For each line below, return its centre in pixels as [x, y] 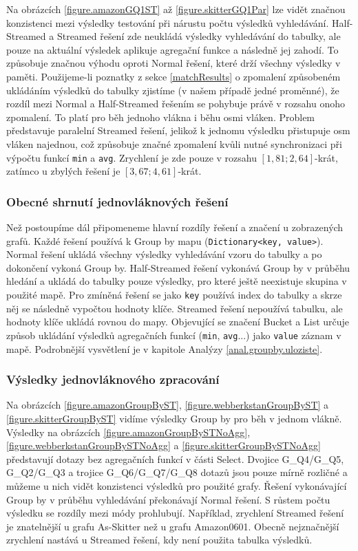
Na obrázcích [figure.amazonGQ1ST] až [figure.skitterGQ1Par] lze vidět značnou [176, 9]
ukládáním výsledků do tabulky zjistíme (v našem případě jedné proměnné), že [173, 90]
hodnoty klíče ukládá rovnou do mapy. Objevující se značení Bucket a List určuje [178, 322]
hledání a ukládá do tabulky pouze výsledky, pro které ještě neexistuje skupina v [177, 281]
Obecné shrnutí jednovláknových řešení [117, 201]
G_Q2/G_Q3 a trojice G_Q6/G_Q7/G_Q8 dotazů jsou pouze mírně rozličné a [177, 472]
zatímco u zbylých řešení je [63, 171]
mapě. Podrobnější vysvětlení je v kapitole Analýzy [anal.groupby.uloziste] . [165, 348]
